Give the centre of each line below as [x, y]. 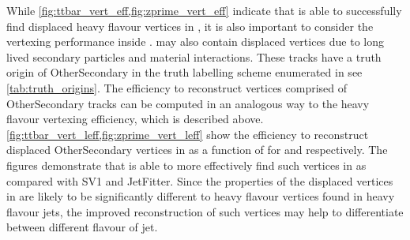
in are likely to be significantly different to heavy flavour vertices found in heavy [201, 196]
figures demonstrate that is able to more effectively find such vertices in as [186, 165]
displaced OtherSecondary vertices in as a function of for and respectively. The [197, 150]
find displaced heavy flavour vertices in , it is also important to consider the [190, 26]
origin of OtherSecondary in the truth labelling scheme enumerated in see [184, 72]
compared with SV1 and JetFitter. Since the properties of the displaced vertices [200, 180]
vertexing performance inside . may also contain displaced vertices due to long [196, 41]
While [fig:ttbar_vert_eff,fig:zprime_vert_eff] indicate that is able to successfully [204, 10]
